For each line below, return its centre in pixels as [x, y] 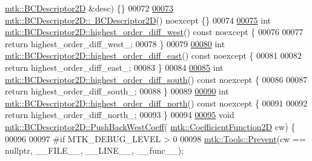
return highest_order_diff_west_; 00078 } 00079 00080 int [115, 43]
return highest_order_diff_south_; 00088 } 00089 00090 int [117, 91]
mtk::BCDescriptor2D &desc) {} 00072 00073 [89, 8]
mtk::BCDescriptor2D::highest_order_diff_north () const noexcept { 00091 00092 [156, 103]
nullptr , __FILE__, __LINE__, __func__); [95, 150]
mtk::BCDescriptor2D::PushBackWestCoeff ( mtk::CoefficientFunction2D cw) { [150, 126]
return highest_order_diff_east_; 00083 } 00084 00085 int [114, 67]
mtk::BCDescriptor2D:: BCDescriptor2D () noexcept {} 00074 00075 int [138, 20]
